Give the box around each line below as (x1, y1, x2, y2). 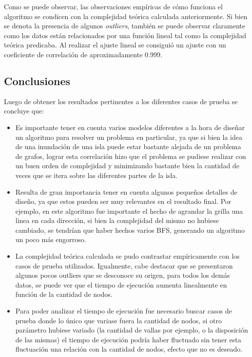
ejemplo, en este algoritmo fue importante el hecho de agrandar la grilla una (15, 205, 243, 216)
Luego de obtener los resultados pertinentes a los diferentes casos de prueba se (4, 96, 238, 106)
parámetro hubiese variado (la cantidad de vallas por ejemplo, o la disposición (15, 325, 248, 335)
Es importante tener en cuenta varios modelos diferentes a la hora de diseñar (15, 122, 245, 132)
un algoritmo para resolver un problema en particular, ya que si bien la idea (15, 132, 242, 142)
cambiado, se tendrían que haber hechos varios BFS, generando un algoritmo (15, 224, 245, 235)
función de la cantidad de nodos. (15, 289, 113, 299)
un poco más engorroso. (15, 234, 86, 245)
